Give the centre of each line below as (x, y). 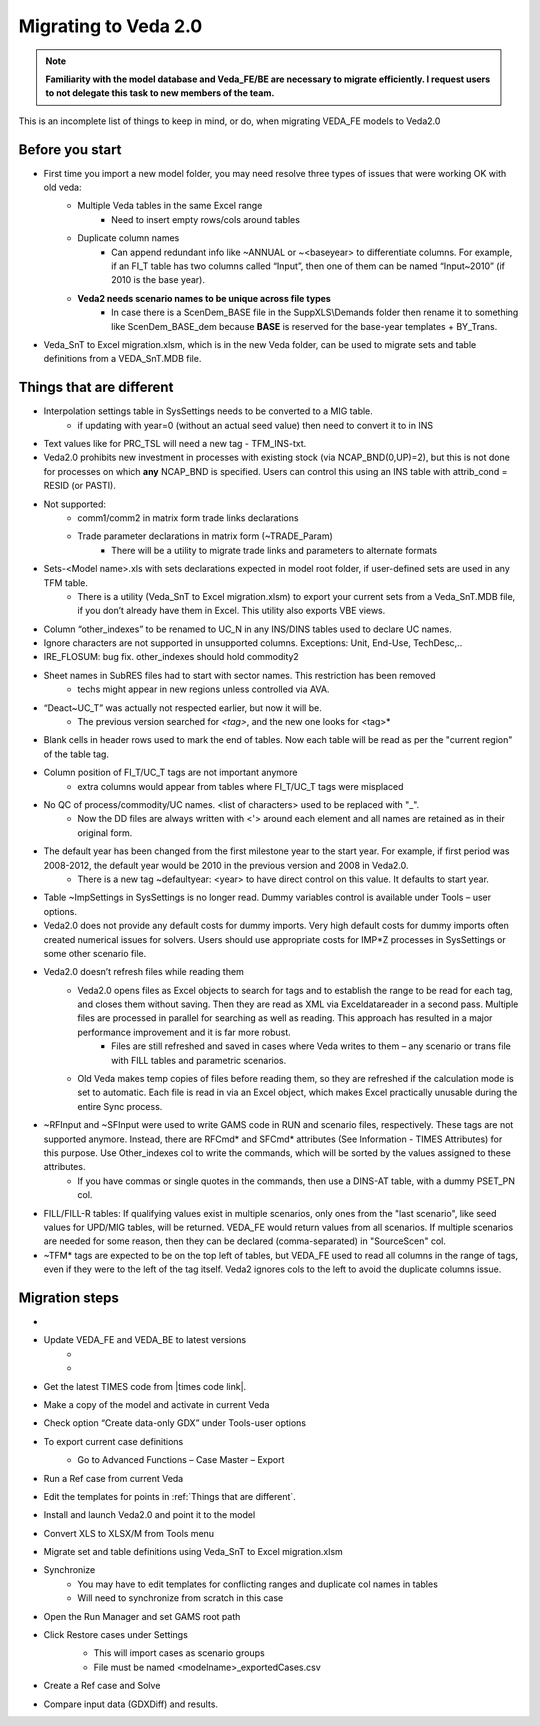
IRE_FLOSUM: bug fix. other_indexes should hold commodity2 (171, 657)
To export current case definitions (113, 1441)
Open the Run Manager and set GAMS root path (142, 1616)
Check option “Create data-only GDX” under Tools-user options (175, 1423)
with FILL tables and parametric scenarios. (199, 1060)
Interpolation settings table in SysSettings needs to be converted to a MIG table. (208, 411)
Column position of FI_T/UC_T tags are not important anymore (170, 772)
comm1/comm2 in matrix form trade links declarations (188, 517)
